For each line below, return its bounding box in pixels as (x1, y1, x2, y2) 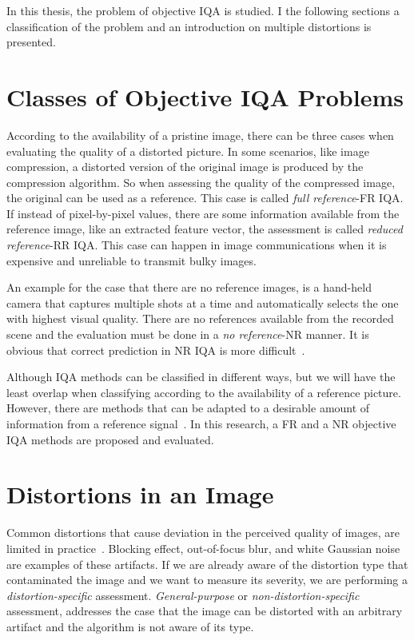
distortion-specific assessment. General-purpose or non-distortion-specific (6, 586, 360, 603)
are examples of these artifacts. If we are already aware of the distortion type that (6, 555, 408, 572)
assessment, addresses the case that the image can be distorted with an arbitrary (6, 602, 403, 619)
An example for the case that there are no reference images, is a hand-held (6, 279, 372, 296)
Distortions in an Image (6, 478, 274, 511)
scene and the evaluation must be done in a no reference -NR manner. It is (6, 326, 369, 343)
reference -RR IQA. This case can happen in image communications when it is (6, 237, 387, 253)
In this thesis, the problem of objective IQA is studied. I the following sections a (6, 2, 400, 18)
